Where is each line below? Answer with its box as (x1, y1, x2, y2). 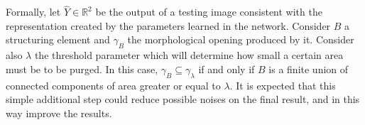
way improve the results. (6, 105, 112, 120)
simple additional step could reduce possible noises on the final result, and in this (6, 92, 360, 107)
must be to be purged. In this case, (6, 61, 158, 76)
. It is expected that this (229, 77, 336, 92)
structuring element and (6, 32, 110, 47)
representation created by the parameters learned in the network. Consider (6, 18, 331, 33)
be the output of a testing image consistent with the (95, 4, 322, 19)
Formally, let (6, 4, 61, 19)
